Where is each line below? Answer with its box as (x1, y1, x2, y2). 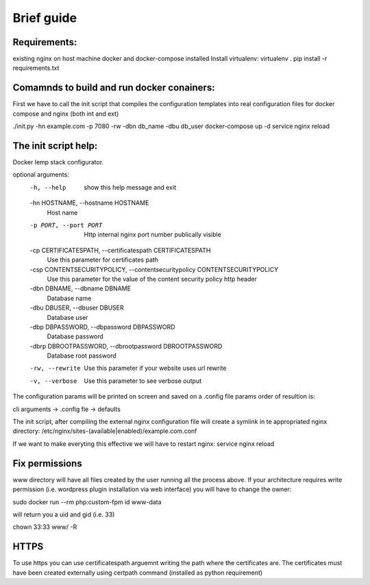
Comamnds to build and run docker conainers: (12, 82, 215, 94)
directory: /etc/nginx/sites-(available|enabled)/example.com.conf (12, 427, 197, 435)
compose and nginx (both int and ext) (12, 110, 119, 118)
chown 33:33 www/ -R (12, 523, 77, 531)
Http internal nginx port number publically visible (84, 230, 222, 239)
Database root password (47, 351, 116, 360)
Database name (47, 294, 92, 302)
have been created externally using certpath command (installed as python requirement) (12, 569, 263, 577)
